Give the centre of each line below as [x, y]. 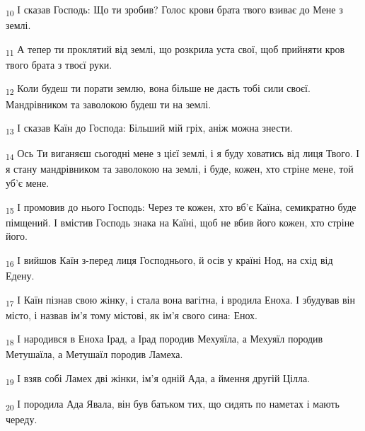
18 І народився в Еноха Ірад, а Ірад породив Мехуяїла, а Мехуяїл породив [164, 340]
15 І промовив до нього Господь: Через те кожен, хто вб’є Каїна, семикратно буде [181, 207]
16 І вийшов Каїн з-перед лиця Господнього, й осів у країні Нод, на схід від [169, 260]
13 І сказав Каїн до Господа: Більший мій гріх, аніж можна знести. [149, 128]
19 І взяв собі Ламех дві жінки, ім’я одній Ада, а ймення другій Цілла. [158, 379]
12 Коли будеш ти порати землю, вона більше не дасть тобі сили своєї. [158, 89]
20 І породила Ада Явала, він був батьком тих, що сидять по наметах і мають [173, 404]
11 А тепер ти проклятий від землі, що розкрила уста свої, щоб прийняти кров [175, 50]
